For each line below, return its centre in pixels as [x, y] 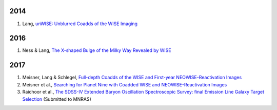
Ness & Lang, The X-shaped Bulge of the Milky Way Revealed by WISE [97, 50]
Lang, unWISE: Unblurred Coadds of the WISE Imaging [80, 24]
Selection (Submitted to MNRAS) [57, 99]
